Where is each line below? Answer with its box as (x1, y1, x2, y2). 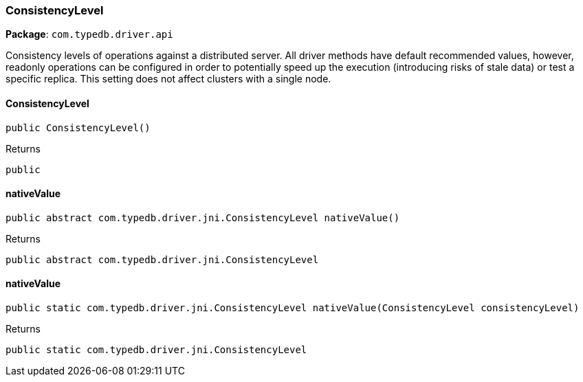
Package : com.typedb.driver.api (5, 28, 173, 41)
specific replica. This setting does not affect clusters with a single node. (5, 73, 331, 85)
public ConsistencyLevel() (5, 122, 151, 133)
